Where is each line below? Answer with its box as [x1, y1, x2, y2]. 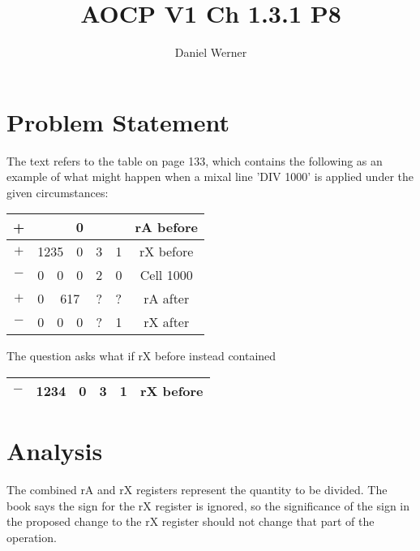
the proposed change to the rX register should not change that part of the [6, 513, 375, 530]
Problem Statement [6, 105, 229, 138]
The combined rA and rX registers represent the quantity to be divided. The [6, 481, 388, 498]
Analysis [6, 434, 103, 467]
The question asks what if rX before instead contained [6, 347, 276, 364]
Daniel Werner [174, 44, 247, 61]
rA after [144, 289, 190, 308]
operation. [6, 528, 57, 545]
